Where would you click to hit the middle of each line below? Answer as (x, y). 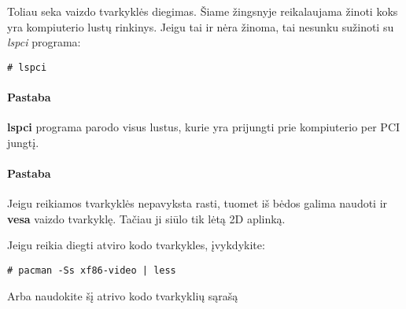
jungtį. (23, 142)
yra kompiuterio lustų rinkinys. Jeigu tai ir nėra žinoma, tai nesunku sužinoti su (201, 26)
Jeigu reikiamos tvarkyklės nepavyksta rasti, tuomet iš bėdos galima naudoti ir (197, 203)
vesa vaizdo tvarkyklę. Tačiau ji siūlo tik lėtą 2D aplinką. (146, 218)
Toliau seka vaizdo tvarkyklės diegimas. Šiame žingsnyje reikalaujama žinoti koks (203, 11)
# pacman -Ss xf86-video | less (92, 270)
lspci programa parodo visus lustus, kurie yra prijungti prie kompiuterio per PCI (204, 127)
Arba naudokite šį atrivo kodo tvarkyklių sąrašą (123, 295)
